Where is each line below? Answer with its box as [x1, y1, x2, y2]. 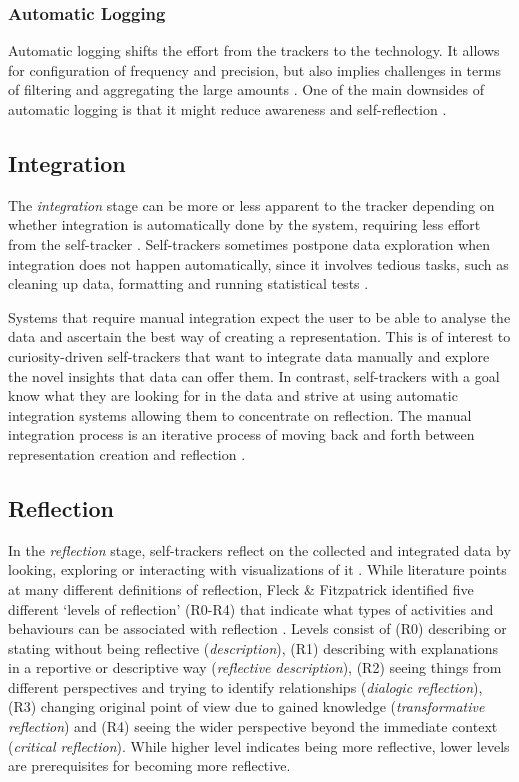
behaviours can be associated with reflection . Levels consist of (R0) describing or [8, 618, 507, 639]
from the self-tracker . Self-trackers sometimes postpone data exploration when [8, 233, 491, 254]
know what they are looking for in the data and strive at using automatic [8, 385, 458, 406]
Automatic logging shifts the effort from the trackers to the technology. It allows [8, 40, 500, 61]
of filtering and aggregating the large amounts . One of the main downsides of [8, 79, 484, 100]
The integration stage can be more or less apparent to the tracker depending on [8, 194, 495, 215]
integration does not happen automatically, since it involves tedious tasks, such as [8, 253, 509, 274]
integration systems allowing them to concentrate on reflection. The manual [8, 404, 472, 425]
